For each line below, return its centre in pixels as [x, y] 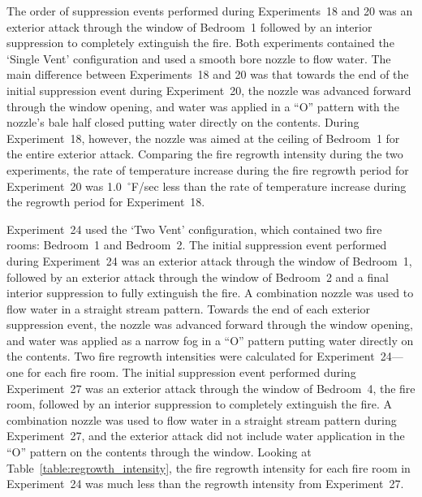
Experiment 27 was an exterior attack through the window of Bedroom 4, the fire [211, 388]
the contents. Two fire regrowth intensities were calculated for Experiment [191, 356]
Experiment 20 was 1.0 [64, 186]
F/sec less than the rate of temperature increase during [269, 186]
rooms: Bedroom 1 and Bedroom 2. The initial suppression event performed [197, 245]
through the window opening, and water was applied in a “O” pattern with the [203, 106]
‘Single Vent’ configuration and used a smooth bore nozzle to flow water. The [199, 58]
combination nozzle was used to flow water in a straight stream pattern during [202, 419]
